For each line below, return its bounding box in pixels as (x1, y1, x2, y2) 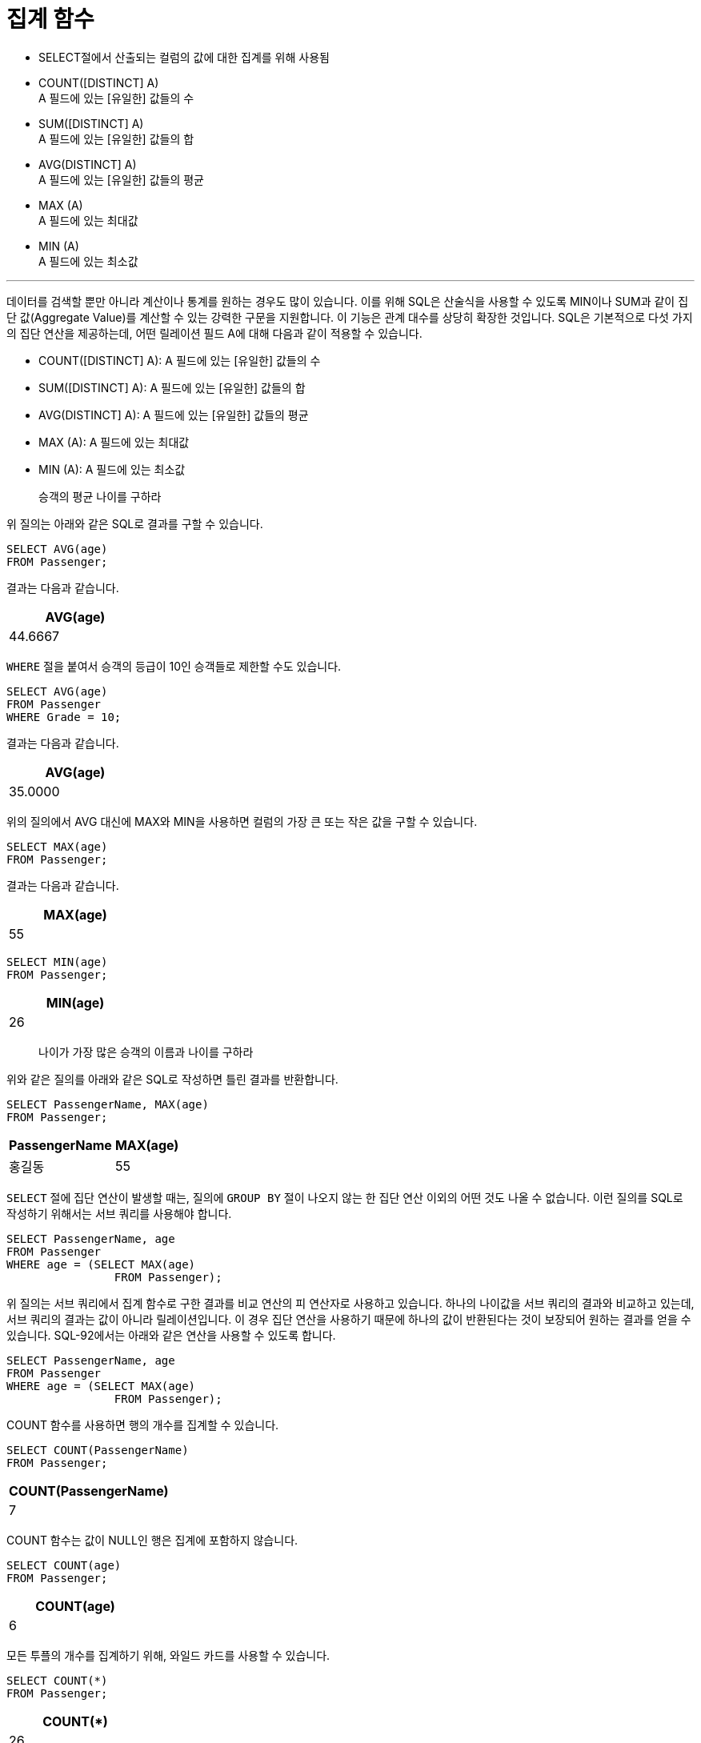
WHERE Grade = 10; (6, 710, 122, 723)
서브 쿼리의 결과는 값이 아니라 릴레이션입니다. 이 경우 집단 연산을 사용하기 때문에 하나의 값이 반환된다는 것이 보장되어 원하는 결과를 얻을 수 (6, 1312, 691, 1326)
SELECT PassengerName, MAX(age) (6, 1097, 209, 1111)
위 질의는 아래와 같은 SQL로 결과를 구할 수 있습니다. (6, 516, 263, 531)
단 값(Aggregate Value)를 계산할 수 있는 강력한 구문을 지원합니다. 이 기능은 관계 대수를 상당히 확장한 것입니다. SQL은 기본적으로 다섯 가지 (6, 310, 693, 324)
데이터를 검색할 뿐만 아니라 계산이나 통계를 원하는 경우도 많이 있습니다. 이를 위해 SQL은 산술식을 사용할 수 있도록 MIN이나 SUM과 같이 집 (6, 294, 689, 308)
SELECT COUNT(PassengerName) (6, 1443, 189, 1457)
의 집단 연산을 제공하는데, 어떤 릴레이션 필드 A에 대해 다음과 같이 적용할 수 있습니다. (6, 326, 423, 340)
